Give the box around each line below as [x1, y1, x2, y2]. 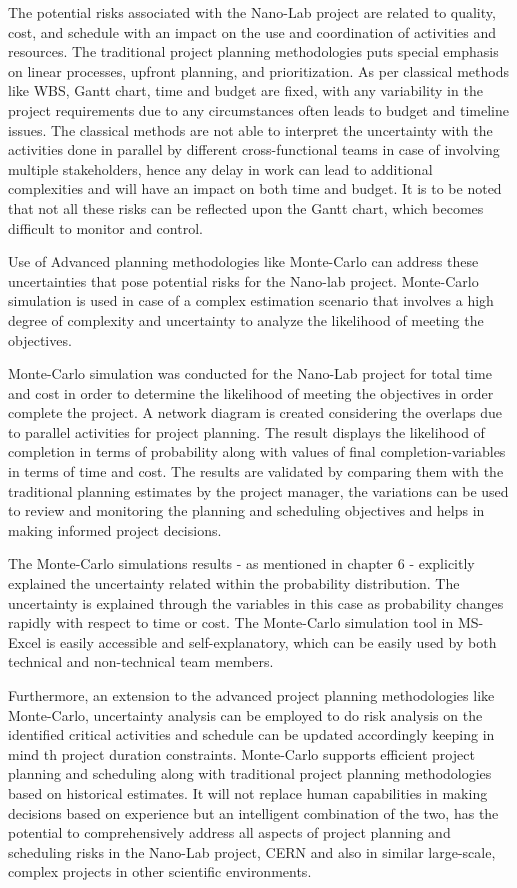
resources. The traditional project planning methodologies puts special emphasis [8, 41, 499, 62]
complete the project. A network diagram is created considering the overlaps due [8, 402, 502, 423]
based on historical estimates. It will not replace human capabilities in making [8, 782, 488, 803]
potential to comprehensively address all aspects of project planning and [8, 822, 451, 843]
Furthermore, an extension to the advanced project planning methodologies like [8, 685, 495, 705]
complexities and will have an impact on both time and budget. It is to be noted [8, 178, 502, 199]
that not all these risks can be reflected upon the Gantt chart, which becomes [8, 197, 484, 218]
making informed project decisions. [8, 519, 222, 540]
